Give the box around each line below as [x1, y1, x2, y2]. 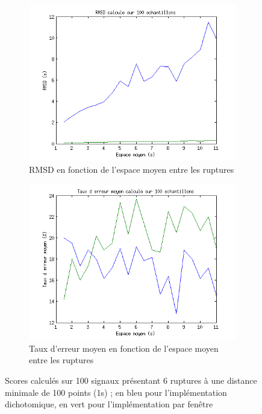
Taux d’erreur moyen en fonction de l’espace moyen [29, 341, 219, 354]
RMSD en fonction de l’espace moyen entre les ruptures [29, 163, 234, 175]
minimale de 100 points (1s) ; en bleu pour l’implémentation [5, 386, 227, 398]
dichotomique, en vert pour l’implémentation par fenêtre [5, 398, 213, 410]
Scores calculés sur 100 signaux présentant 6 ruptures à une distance [5, 374, 257, 386]
